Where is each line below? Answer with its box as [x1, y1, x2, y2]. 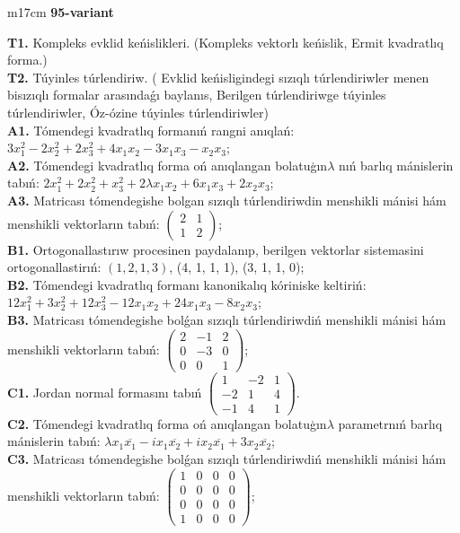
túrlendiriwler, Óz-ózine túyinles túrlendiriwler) [7, 102, 269, 121]
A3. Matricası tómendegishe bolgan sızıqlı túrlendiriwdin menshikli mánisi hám [7, 190, 447, 209]
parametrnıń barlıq [338, 414, 443, 433]
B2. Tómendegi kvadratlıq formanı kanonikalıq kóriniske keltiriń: [7, 275, 367, 293]
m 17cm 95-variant [7, 3, 114, 21]
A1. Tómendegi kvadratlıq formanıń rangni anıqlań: [7, 120, 295, 139]
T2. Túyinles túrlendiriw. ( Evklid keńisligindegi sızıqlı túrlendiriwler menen [7, 67, 429, 86]
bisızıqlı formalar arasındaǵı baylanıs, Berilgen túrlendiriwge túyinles [7, 85, 386, 104]
